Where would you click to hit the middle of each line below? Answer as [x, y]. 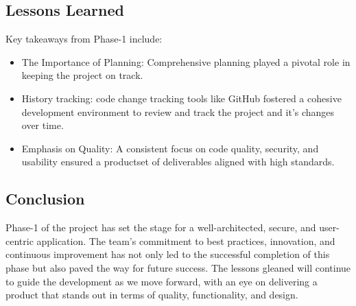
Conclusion [45, 199]
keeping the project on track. [82, 75]
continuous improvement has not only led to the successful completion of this [168, 254]
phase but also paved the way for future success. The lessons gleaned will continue [178, 267]
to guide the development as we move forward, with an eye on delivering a [162, 281]
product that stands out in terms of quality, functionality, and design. [152, 295]
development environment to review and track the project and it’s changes [178, 111]
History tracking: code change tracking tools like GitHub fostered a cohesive [181, 98]
